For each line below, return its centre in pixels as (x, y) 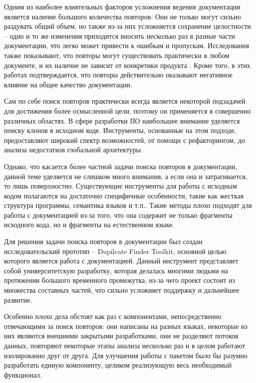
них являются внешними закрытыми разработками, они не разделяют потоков (121, 336)
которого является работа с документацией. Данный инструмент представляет (121, 261)
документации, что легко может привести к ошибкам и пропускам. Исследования (127, 45)
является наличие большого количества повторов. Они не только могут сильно (123, 16)
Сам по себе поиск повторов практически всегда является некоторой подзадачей (125, 101)
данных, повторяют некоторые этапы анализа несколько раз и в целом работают (125, 345)
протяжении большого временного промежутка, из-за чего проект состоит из (120, 280)
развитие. (18, 299)
